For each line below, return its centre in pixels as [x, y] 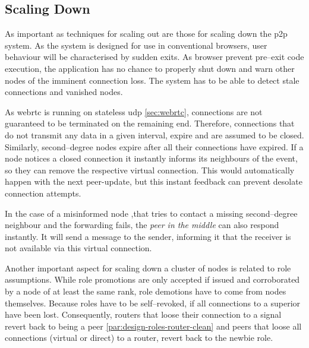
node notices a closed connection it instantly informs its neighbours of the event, [151, 158]
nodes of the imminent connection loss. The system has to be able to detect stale [152, 80]
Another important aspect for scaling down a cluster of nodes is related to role [148, 268]
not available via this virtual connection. [78, 248]
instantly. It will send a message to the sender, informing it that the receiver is [148, 236]
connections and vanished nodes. [64, 92]
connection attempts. [43, 193]
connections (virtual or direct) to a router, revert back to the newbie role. [139, 338]
